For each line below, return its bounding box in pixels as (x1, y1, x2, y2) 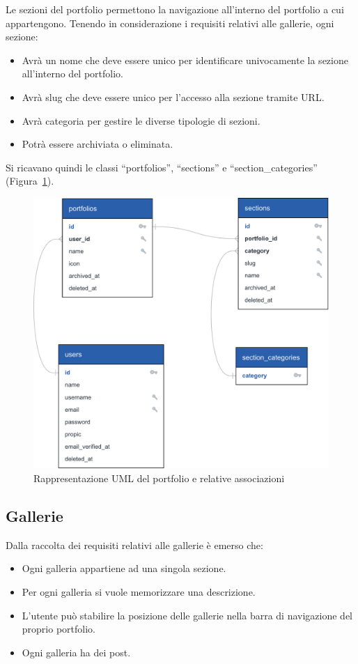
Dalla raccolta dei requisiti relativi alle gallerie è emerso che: (6, 537, 263, 552)
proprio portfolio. (22, 621, 95, 636)
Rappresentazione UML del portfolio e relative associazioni (33, 470, 285, 485)
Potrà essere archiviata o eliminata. (22, 137, 173, 151)
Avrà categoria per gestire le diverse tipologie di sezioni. (22, 113, 260, 128)
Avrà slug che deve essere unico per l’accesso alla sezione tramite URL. (22, 89, 325, 104)
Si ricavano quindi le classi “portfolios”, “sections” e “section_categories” (6, 160, 318, 174)
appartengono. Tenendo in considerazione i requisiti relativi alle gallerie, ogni (6, 15, 334, 30)
